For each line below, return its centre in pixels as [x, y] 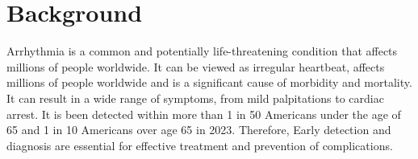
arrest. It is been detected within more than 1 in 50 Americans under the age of [204, 114]
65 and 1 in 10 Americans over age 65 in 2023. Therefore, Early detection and [199, 130]
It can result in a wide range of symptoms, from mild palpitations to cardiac [195, 98]
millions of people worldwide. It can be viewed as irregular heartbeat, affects [196, 66]
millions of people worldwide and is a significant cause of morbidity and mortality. [209, 82]
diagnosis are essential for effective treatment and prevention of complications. [200, 145]
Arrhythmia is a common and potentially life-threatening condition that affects [202, 51]
